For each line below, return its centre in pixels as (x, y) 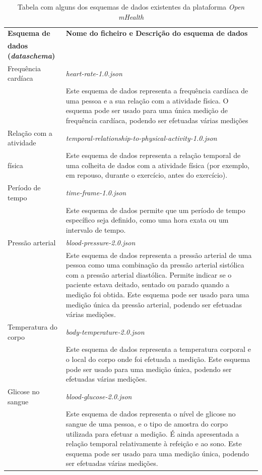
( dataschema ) (31, 55)
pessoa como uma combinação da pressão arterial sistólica (155, 265)
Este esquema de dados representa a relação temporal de (153, 155)
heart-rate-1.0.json (94, 73)
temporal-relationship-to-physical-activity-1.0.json (141, 138)
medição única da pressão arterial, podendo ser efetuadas (154, 304)
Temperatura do (32, 326)
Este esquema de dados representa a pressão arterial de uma (159, 255)
